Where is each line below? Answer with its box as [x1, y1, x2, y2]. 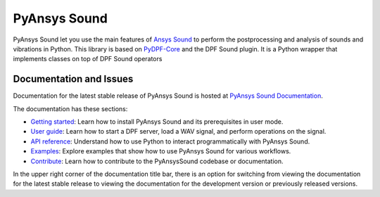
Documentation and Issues [13, 73, 134, 85]
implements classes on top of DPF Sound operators [13, 55, 163, 63]
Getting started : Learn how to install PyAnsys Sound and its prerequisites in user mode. [30, 117, 284, 126]
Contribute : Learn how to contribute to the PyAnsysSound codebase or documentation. [30, 157, 284, 165]
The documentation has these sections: [13, 104, 128, 113]
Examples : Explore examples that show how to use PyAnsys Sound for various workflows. [30, 147, 291, 155]
